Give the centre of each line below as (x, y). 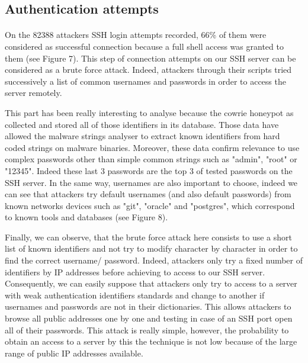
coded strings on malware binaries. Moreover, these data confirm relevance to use (152, 147)
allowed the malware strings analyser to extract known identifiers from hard (142, 136)
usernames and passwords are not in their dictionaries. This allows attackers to (148, 306)
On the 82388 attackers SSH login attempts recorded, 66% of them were (136, 35)
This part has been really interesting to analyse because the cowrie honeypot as (149, 112)
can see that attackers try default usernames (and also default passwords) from (148, 194)
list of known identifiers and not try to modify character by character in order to (151, 248)
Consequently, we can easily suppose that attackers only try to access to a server (151, 283)
